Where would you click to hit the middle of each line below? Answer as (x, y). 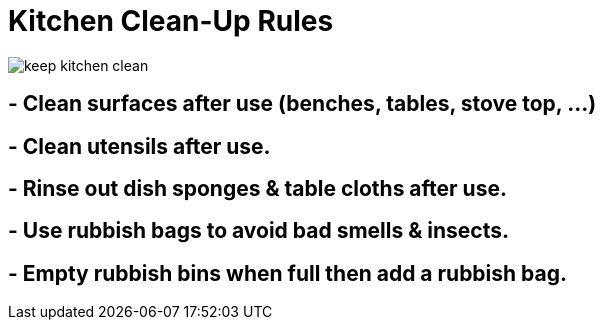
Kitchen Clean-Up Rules (171, 21)
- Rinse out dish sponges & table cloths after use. (257, 189)
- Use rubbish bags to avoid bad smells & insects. (258, 231)
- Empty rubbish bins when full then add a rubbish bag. (288, 273)
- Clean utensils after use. (139, 146)
